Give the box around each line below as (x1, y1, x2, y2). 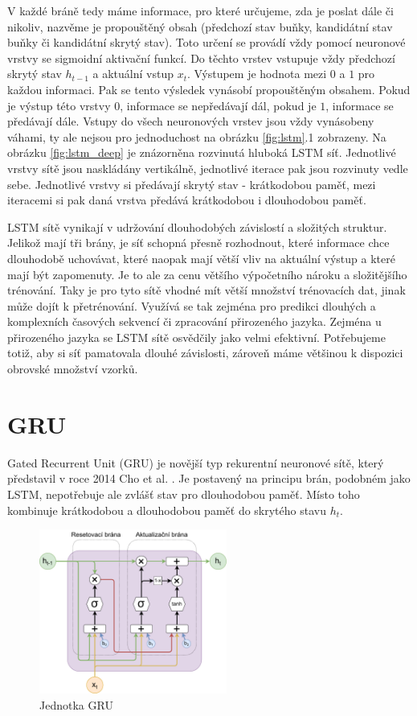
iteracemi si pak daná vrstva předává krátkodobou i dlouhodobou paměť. (7, 191, 366, 208)
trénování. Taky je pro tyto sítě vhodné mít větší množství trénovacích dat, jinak (7, 282, 406, 298)
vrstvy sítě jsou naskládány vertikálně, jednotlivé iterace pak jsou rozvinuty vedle (7, 159, 408, 176)
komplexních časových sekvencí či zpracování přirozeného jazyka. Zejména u (7, 313, 382, 330)
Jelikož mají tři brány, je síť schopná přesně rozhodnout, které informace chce (7, 234, 390, 251)
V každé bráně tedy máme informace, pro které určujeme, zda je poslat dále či (7, 2, 394, 19)
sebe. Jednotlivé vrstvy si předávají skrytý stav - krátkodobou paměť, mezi (7, 175, 376, 192)
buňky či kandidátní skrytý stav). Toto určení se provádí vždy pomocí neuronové (7, 34, 406, 51)
